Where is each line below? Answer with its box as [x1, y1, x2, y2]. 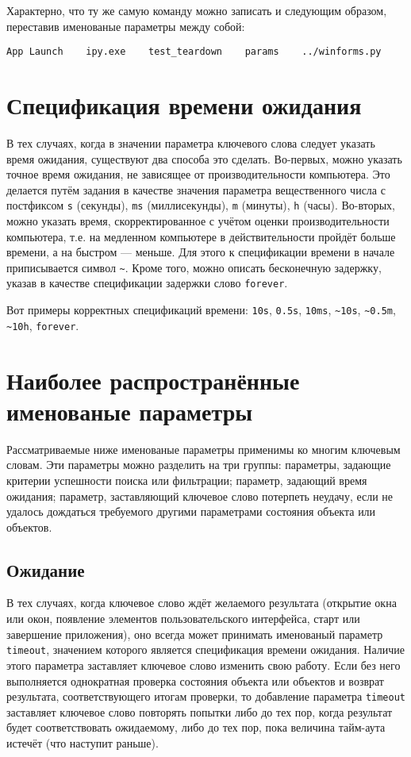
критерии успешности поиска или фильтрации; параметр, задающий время [6, 471, 367, 488]
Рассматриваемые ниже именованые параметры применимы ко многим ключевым [6, 440, 401, 457]
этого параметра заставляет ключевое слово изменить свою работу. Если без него [6, 656, 401, 673]
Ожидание [6, 557, 85, 582]
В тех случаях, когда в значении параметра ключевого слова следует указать [6, 134, 375, 151]
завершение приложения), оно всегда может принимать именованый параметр [6, 625, 383, 642]
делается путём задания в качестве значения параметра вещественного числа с [6, 181, 386, 198]
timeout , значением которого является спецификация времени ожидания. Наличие [6, 641, 405, 658]
